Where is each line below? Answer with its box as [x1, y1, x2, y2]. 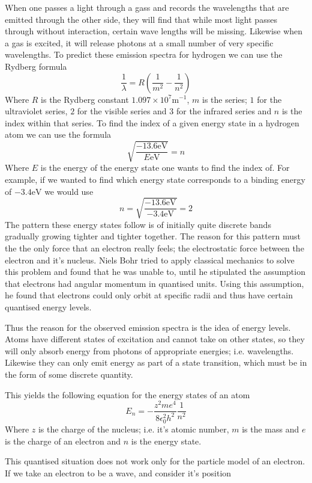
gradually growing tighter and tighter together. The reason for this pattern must [5, 230, 301, 242]
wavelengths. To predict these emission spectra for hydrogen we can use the [5, 48, 283, 61]
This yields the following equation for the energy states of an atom [5, 388, 250, 401]
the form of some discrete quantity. [5, 368, 133, 380]
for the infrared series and [176, 105, 272, 117]
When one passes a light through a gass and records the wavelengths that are [5, 1, 289, 13]
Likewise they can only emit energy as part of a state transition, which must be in [5, 356, 307, 369]
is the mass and [242, 423, 299, 435]
